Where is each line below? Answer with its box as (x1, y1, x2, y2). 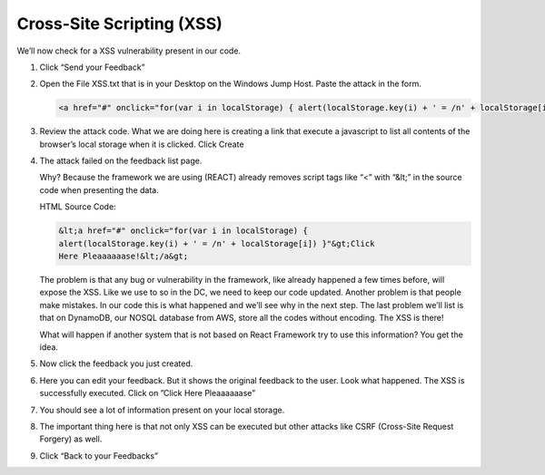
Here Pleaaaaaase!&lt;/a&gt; (58, 251, 189, 262)
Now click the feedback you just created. (39, 358, 193, 369)
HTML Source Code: (39, 201, 117, 212)
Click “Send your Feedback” (39, 62, 145, 73)
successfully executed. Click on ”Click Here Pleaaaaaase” (39, 388, 256, 399)
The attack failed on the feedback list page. (39, 155, 203, 167)
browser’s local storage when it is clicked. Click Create (39, 139, 244, 150)
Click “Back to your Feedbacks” (39, 450, 159, 461)
